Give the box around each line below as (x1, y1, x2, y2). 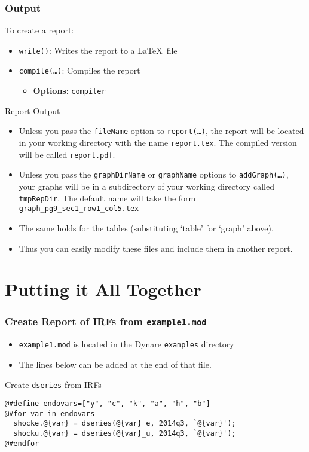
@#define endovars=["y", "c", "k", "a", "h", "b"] (5, 399, 210, 408)
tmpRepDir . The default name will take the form (19, 191, 196, 204)
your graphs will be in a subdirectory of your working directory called (19, 180, 274, 192)
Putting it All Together (5, 277, 201, 301)
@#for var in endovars (5, 409, 95, 418)
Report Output (5, 104, 60, 117)
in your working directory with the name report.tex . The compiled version (19, 136, 297, 149)
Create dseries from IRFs (5, 378, 102, 390)
